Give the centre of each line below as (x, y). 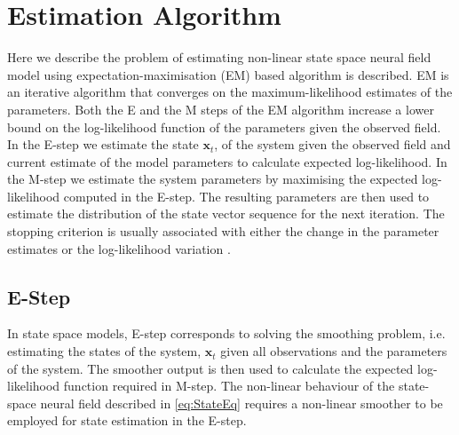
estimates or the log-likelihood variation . (119, 248)
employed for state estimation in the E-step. (127, 420)
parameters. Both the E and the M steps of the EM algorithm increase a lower (221, 109)
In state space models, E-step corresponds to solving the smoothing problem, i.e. (226, 333)
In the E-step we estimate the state (103, 144)
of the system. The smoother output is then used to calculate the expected (210, 368)
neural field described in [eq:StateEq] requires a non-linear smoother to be (241, 403)
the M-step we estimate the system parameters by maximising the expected (213, 179)
